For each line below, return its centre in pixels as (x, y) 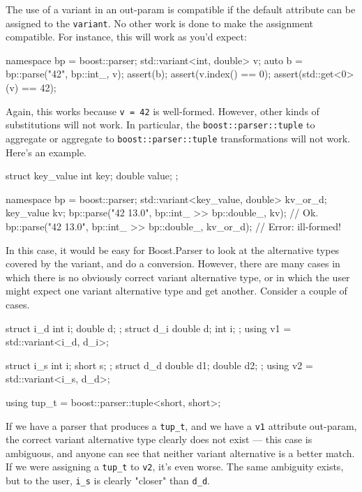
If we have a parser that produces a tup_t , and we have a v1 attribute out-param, (181, 425)
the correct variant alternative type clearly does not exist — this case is (159, 439)
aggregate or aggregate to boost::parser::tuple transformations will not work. (178, 138)
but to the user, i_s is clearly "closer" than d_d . (108, 480)
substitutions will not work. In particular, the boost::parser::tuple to (160, 125)
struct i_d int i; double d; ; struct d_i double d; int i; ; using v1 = (149, 328)
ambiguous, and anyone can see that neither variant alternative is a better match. (180, 453)
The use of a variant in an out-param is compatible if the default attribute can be (181, 9)
